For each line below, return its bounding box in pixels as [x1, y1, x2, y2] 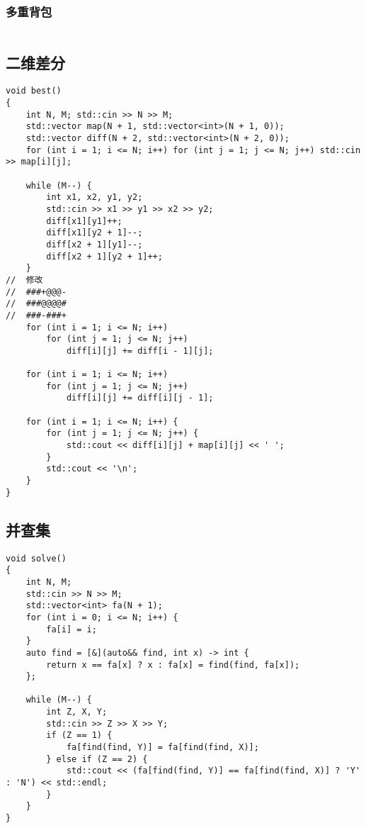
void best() [6, 86, 62, 96]
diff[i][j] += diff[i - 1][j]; [66, 345, 214, 356]
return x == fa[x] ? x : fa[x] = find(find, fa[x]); [46, 659, 300, 670]
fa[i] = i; [46, 624, 97, 634]
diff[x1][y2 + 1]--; [46, 228, 143, 238]
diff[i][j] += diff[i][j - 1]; [66, 393, 214, 403]
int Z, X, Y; [46, 707, 108, 717]
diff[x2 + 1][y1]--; [46, 239, 143, 250]
